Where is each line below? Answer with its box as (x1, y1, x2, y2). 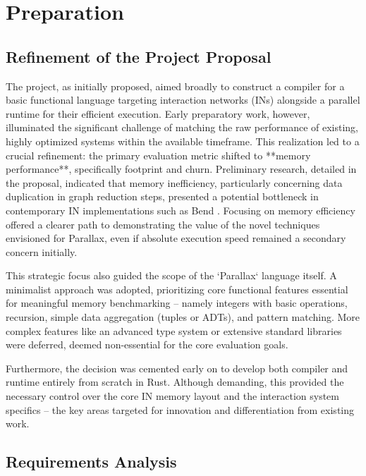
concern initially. (6, 244, 78, 259)
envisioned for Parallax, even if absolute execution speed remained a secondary (6, 231, 346, 245)
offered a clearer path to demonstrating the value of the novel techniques (6, 216, 320, 231)
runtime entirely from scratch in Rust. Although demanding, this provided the (6, 374, 344, 389)
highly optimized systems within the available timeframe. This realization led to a (6, 133, 360, 148)
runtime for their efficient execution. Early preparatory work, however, (6, 106, 310, 121)
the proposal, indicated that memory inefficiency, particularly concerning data (6, 175, 343, 190)
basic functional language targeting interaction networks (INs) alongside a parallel (6, 92, 360, 107)
